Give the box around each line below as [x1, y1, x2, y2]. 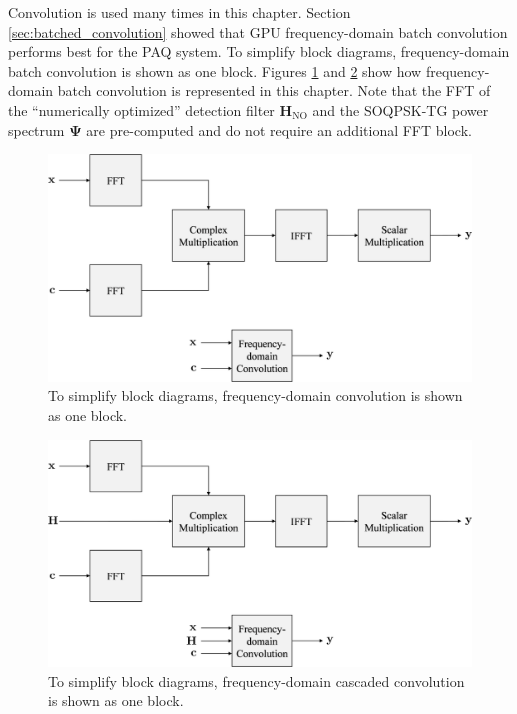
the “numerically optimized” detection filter [8, 99, 275, 120]
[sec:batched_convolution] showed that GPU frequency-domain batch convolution [8, 21, 508, 42]
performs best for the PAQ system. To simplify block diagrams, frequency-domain [8, 41, 510, 62]
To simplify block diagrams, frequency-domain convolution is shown [48, 385, 463, 406]
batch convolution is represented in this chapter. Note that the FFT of [57, 80, 491, 101]
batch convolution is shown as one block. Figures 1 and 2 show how [8, 60, 422, 81]
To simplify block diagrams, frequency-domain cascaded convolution [48, 670, 465, 691]
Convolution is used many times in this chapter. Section [8, 2, 351, 22]
